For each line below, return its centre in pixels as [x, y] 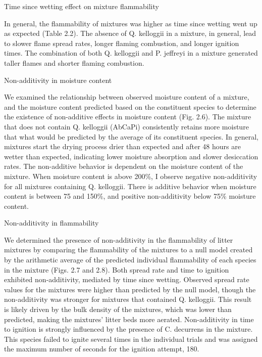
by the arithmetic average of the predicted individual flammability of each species [130, 260]
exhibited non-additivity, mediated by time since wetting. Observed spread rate [127, 279]
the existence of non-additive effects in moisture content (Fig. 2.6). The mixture [128, 117]
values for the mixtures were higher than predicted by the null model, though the [130, 289]
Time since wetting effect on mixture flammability [82, 6]
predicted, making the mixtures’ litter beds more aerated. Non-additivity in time [129, 319]
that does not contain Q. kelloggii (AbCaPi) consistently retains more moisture [126, 126]
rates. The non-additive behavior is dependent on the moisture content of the [124, 166]
